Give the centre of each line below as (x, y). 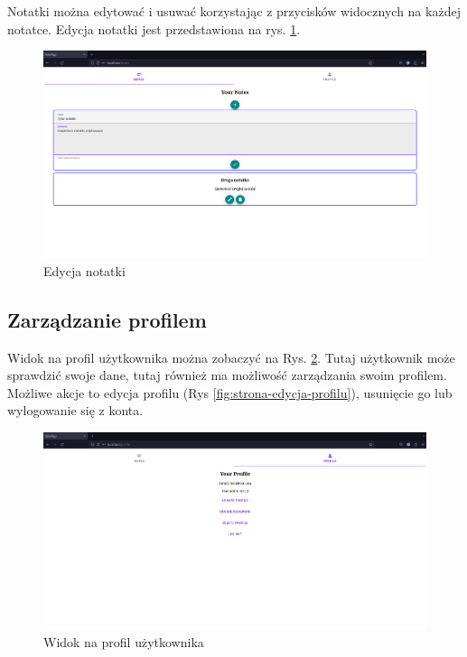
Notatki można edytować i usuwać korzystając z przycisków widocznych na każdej (234, 11)
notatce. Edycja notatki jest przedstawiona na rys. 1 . (154, 28)
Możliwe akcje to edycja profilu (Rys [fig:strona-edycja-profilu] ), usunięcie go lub (230, 392)
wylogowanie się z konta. (75, 410)
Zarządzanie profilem (107, 319)
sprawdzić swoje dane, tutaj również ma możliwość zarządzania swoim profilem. (227, 375)
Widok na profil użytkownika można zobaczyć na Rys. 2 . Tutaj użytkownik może (231, 357)
